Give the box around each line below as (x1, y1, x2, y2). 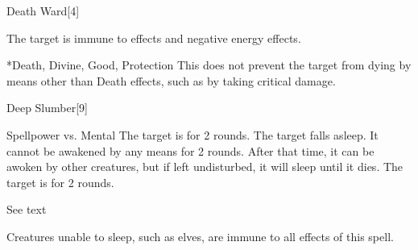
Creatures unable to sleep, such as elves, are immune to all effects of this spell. (6, 227, 394, 244)
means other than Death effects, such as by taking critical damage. (6, 72, 336, 89)
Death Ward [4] (6, 2, 80, 19)
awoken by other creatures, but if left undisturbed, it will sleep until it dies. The (6, 158, 404, 175)
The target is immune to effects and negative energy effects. (6, 29, 301, 46)
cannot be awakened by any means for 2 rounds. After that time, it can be (6, 142, 375, 159)
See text (6, 201, 47, 218)
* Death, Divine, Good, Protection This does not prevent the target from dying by (6, 56, 412, 73)
